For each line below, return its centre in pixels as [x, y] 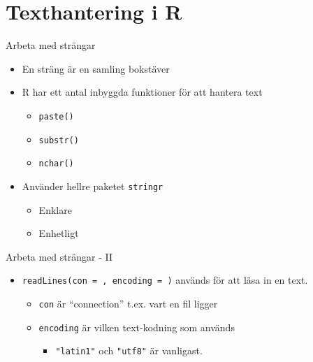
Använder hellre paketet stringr [93, 186]
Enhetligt [59, 233]
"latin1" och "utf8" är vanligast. [129, 350]
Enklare [55, 209]
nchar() [56, 164]
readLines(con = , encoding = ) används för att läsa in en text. [165, 280]
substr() [59, 140]
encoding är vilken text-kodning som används [137, 327]
